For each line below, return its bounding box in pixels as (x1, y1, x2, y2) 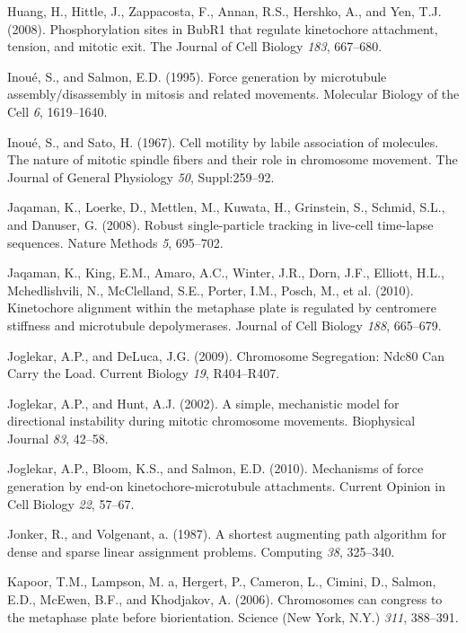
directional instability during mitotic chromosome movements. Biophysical (7, 411, 416, 430)
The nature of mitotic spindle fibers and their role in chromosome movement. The (7, 150, 458, 169)
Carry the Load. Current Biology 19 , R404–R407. (7, 364, 280, 382)
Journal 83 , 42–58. (7, 428, 109, 447)
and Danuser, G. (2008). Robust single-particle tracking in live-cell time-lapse (7, 215, 434, 233)
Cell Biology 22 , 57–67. (7, 494, 135, 513)
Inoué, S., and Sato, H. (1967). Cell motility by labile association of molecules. (7, 132, 439, 151)
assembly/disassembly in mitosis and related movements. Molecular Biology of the (7, 84, 460, 103)
